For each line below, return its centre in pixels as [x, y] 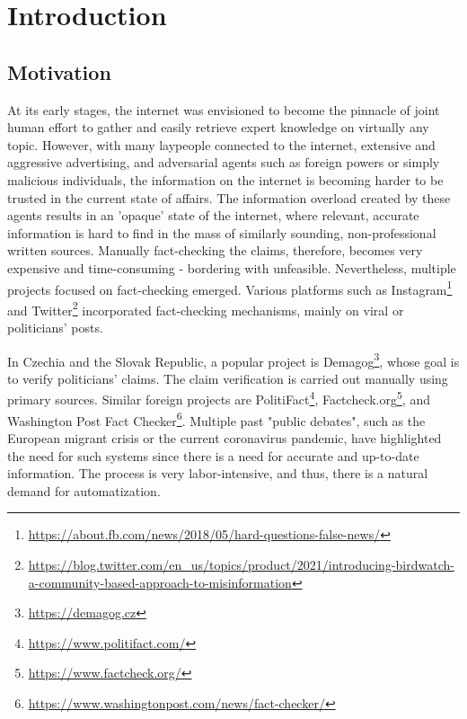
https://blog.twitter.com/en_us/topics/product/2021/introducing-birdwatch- [241, 564]
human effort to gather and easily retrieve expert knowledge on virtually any [218, 127]
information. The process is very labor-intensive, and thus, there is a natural [218, 473]
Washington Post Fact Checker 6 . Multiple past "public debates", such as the [216, 419]
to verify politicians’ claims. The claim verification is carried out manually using [228, 378]
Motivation [59, 71]
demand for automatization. [84, 490]
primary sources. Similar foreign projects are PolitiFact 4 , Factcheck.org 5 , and [219, 398]
